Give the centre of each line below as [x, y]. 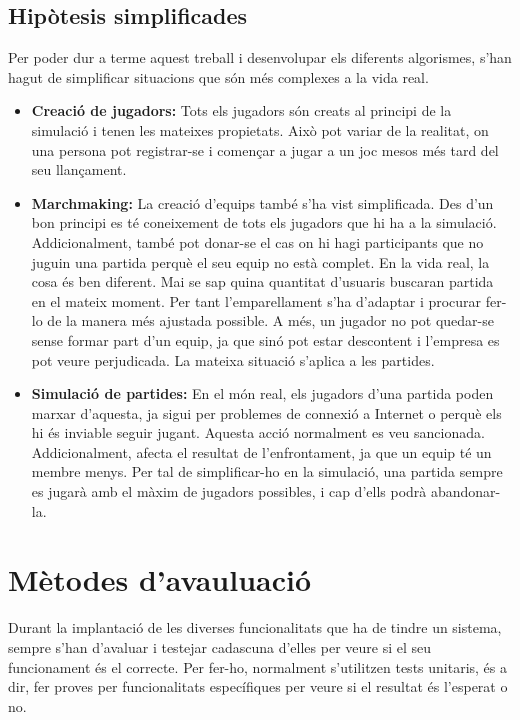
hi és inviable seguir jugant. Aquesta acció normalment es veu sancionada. [258, 432]
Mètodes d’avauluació [160, 579]
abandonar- [465, 491]
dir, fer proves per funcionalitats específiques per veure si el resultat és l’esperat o [258, 686]
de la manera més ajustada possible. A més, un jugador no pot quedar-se [270, 320]
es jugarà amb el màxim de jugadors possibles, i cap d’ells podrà [229, 491]
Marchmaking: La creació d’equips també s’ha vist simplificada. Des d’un [262, 202]
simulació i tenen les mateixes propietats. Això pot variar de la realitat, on [260, 129]
